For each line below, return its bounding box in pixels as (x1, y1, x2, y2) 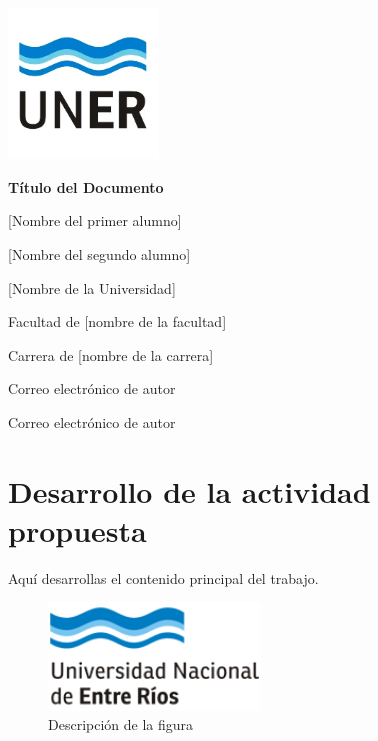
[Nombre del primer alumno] (8, 210, 182, 231)
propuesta (8, 509, 147, 550)
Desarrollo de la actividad (8, 470, 371, 511)
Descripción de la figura (48, 714, 194, 735)
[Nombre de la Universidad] (8, 277, 176, 298)
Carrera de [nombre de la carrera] (8, 344, 214, 365)
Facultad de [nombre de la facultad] (8, 311, 227, 332)
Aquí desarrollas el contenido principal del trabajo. (8, 567, 319, 588)
